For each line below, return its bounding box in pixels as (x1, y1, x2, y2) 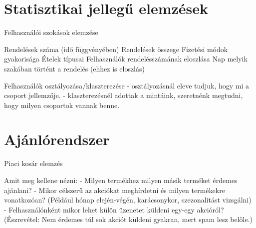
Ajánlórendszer (4, 129, 110, 149)
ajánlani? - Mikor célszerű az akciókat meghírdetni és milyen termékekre (4, 184, 225, 195)
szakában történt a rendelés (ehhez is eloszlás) (4, 63, 145, 73)
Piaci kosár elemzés (4, 158, 63, 168)
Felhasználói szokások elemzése (4, 27, 98, 37)
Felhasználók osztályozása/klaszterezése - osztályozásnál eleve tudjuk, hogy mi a (4, 80, 250, 90)
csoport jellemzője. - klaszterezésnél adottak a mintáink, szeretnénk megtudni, (4, 90, 243, 100)
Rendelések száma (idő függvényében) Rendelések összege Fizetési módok (4, 43, 228, 54)
